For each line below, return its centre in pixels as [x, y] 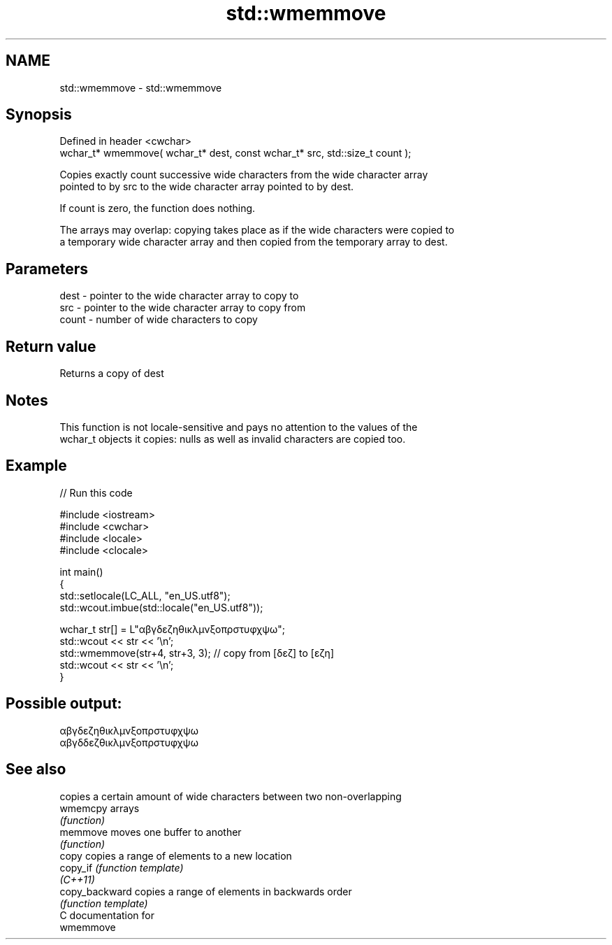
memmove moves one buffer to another [151, 832]
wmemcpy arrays [100, 808]
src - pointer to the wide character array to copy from [183, 308]
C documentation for [107, 915]
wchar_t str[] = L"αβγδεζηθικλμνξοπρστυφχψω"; [173, 629]
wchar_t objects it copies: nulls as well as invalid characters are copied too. [233, 439]
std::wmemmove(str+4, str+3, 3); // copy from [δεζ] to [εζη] [197, 653]
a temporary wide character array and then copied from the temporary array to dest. [254, 242]
